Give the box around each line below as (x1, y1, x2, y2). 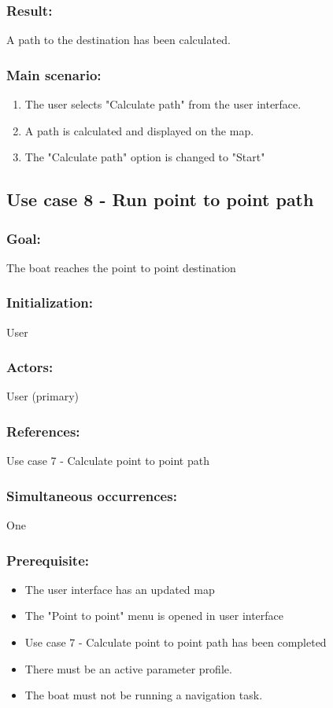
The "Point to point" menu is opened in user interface (24, 607, 284, 624)
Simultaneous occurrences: (6, 485, 177, 505)
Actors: (6, 357, 54, 377)
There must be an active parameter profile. (24, 660, 232, 677)
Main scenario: (6, 65, 102, 84)
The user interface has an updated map (24, 581, 215, 597)
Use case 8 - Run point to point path (6, 187, 314, 212)
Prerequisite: (6, 550, 90, 570)
